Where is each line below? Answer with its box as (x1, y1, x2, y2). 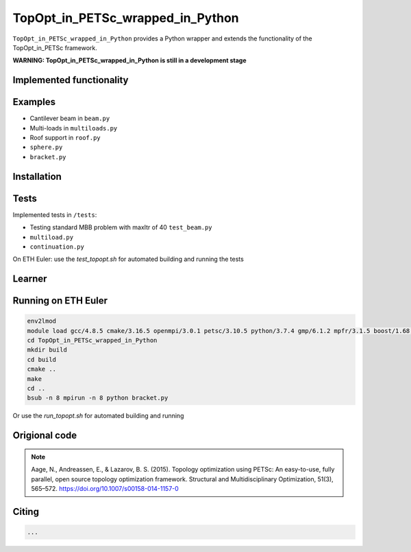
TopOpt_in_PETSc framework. (12, 43, 97, 51)
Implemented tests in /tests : (12, 210, 97, 219)
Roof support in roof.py (29, 134, 101, 142)
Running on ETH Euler (12, 295, 108, 307)
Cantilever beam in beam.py (29, 114, 110, 123)
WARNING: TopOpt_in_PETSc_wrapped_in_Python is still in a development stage (12, 56, 247, 65)
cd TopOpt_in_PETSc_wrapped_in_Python (27, 336, 158, 345)
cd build (27, 356, 57, 363)
